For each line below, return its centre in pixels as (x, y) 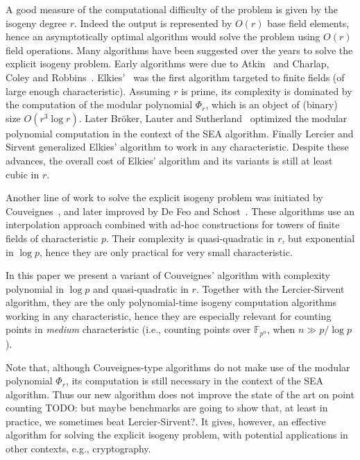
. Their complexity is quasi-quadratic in (190, 238)
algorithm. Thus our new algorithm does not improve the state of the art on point (180, 394)
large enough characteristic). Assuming (88, 91)
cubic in (23, 174)
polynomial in (35, 288)
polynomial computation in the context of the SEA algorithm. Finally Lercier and (180, 133)
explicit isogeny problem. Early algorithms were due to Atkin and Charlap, (168, 63)
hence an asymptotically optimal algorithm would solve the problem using (163, 36)
